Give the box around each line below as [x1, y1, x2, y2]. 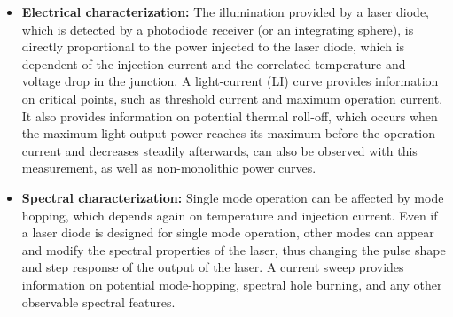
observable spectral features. [21, 292, 176, 311]
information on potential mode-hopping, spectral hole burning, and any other [21, 274, 442, 293]
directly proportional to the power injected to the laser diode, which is [21, 37, 405, 56]
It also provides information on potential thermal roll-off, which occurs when [21, 106, 438, 125]
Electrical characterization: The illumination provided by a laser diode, [21, 3, 430, 20]
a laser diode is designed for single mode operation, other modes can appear [21, 223, 434, 242]
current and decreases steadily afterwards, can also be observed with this [21, 141, 418, 159]
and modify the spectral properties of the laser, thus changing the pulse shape [21, 240, 446, 259]
